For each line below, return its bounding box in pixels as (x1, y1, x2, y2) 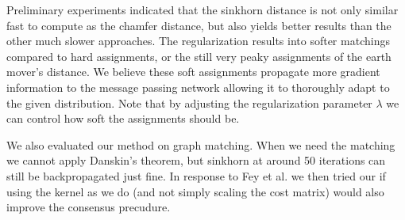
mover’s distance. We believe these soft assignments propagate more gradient (6, 63, 380, 80)
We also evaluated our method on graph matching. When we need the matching (6, 136, 395, 153)
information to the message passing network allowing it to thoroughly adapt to (6, 78, 390, 95)
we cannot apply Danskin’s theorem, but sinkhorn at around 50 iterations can (6, 152, 386, 169)
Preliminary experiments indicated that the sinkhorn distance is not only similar (6, 2, 399, 17)
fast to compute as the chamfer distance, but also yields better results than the (6, 17, 391, 33)
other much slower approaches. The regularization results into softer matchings (6, 32, 390, 49)
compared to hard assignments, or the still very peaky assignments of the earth (6, 47, 391, 64)
